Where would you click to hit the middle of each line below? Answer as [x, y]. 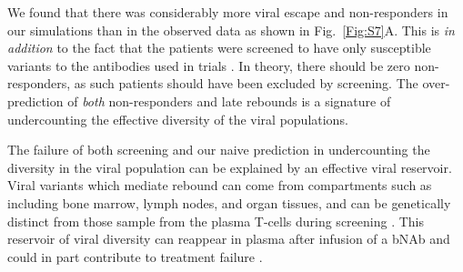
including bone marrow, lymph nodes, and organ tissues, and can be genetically [229, 202]
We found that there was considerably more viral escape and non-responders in [228, 12]
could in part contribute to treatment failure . [135, 256]
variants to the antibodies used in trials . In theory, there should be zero [209, 65]
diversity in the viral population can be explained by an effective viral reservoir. [230, 167]
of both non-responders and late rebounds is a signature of [229, 101]
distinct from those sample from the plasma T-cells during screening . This [216, 221]
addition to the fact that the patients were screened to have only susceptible [219, 48]
